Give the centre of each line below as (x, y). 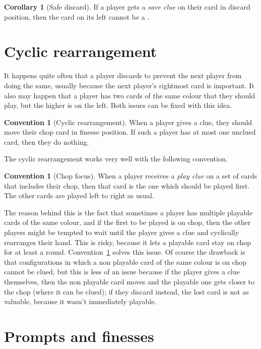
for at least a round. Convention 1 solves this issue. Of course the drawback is (125, 252)
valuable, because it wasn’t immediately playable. (80, 301)
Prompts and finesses (79, 336)
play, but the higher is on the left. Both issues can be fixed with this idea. (118, 105)
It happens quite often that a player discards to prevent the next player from (123, 75)
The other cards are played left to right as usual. (79, 195)
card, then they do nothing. (47, 141)
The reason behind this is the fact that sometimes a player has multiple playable (128, 212)
